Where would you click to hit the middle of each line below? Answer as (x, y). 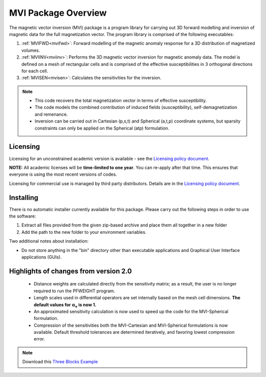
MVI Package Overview (58, 13)
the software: (23, 216)
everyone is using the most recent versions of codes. (63, 174)
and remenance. (51, 114)
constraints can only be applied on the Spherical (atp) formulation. (102, 128)
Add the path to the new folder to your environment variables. (84, 232)
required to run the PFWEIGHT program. (74, 291)
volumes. (31, 50)
